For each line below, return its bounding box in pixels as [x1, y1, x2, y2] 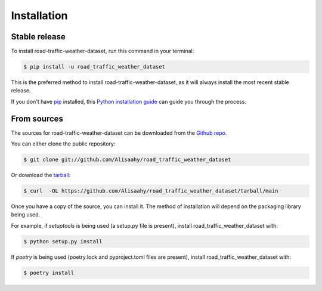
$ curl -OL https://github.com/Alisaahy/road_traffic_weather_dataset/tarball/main [23, 188, 278, 194]
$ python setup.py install [23, 238, 103, 244]
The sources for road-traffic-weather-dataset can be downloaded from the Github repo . [11, 129, 227, 137]
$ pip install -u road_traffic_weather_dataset [23, 63, 165, 70]
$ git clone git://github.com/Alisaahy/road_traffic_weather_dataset [23, 156, 231, 163]
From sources [11, 113, 64, 123]
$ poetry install [23, 269, 75, 276]
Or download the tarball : [11, 172, 71, 179]
